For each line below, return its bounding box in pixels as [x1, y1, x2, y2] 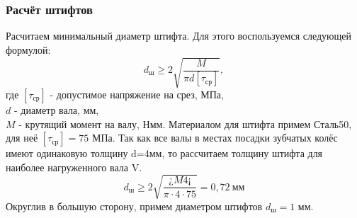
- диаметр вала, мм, [13, 102, 99, 117]
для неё [6, 130, 38, 145]
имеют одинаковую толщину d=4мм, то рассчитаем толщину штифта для [6, 146, 323, 161]
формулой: [6, 42, 51, 57]
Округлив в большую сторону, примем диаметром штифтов [6, 198, 263, 213]
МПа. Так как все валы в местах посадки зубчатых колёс [91, 130, 338, 145]
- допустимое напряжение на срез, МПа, [50, 86, 224, 101]
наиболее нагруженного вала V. [6, 159, 142, 174]
